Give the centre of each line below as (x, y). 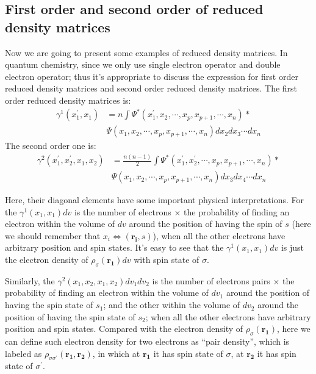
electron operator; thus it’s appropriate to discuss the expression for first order (152, 76)
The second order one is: (51, 146)
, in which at (116, 353)
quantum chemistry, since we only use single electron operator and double (143, 64)
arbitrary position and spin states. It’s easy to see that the (114, 247)
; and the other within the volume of (172, 305)
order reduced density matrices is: (68, 100)
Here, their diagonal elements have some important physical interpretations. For (154, 200)
